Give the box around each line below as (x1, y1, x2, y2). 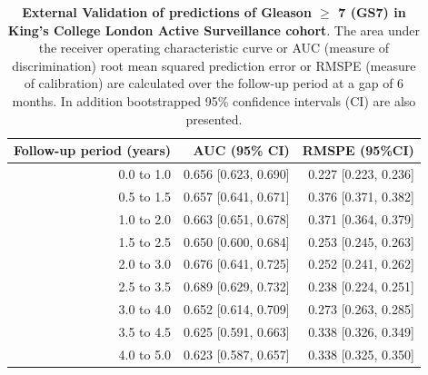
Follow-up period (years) (14, 141, 172, 160)
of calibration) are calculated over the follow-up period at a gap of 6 (24, 74, 404, 93)
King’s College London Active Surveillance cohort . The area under (7, 20, 421, 39)
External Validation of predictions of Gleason (22, 3, 312, 21)
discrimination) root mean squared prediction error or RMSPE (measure (12, 55, 416, 74)
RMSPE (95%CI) (302, 141, 414, 160)
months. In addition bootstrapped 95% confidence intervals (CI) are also (12, 91, 416, 110)
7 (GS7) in (338, 3, 406, 21)
